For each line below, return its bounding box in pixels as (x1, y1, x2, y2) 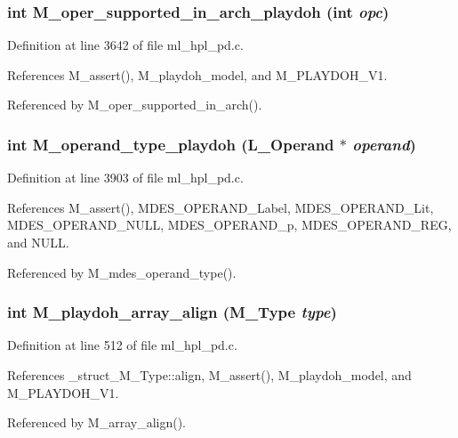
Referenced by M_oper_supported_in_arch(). (7, 95, 262, 114)
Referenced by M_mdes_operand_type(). (7, 263, 237, 281)
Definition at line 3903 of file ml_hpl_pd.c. (7, 168, 244, 187)
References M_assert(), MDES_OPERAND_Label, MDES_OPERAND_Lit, (7, 198, 434, 216)
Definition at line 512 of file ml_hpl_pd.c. (7, 336, 237, 354)
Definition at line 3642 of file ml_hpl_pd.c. (7, 36, 244, 54)
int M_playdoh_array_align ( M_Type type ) (7, 301, 337, 323)
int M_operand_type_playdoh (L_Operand (7, 133, 334, 155)
